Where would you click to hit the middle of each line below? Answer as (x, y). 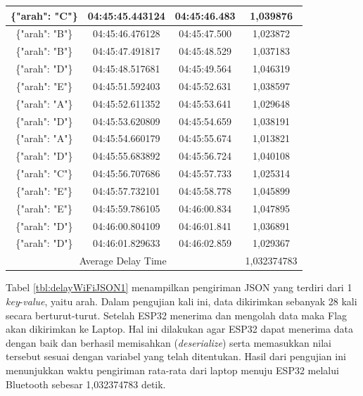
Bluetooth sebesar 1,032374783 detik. (86, 384)
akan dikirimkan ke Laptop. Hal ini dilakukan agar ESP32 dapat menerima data (179, 329)
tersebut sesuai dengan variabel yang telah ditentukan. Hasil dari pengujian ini (176, 356)
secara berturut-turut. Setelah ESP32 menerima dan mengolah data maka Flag (177, 315)
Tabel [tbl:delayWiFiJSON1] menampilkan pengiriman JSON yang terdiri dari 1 (179, 287)
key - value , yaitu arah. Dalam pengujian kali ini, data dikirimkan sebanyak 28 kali (181, 301)
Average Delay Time (123, 261)
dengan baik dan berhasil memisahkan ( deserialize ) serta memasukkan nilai (168, 342)
